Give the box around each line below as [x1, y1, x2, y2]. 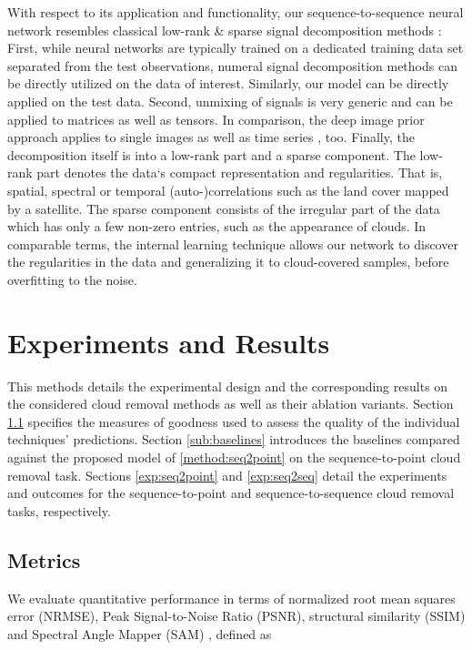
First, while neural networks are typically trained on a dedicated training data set [7, 38, 464, 57]
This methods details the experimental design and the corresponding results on [7, 376, 448, 395]
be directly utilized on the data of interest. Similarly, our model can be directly [7, 74, 449, 93]
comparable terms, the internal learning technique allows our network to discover [7, 234, 458, 253]
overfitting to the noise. [7, 269, 137, 289]
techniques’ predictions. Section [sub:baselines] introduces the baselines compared [7, 430, 460, 449]
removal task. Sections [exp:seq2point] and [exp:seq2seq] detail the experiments [7, 465, 447, 484]
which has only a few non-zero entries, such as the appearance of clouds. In [7, 217, 427, 236]
